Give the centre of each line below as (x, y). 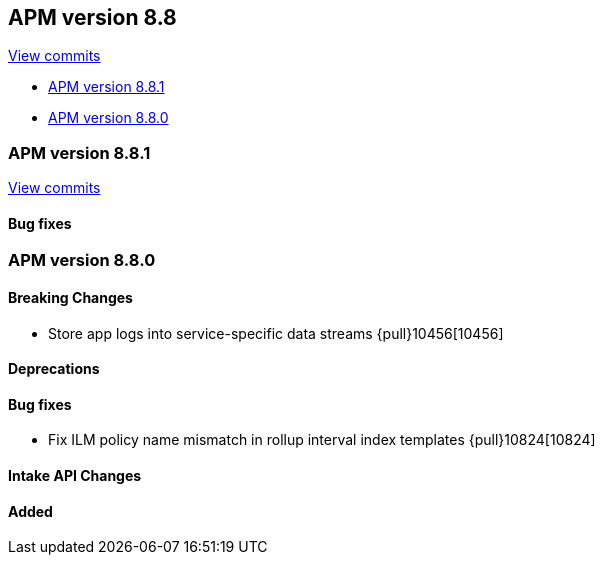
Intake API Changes (75, 476)
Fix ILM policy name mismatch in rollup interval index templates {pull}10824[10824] (322, 440)
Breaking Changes (70, 297)
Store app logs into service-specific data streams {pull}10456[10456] (276, 333)
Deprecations (54, 369)
